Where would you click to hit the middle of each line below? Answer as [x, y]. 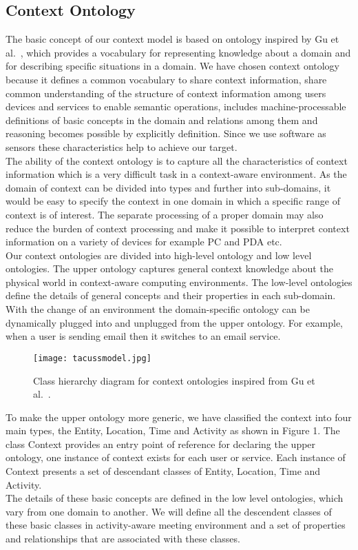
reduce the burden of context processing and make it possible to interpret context [178, 228]
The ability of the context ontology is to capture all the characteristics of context [177, 160]
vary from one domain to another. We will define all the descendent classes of [169, 511]
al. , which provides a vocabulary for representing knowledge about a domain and [178, 52]
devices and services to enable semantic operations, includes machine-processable [176, 106]
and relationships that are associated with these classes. [123, 539]
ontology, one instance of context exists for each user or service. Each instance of [176, 457]
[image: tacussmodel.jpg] [92, 358]
